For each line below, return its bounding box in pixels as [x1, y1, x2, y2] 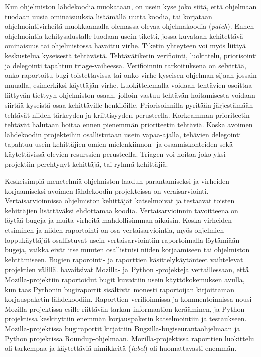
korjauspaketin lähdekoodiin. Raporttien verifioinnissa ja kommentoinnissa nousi [5, 294, 252, 304]
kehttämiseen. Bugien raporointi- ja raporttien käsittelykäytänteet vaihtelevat [5, 254, 243, 264]
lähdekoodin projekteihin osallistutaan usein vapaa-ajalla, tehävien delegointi [5, 129, 241, 139]
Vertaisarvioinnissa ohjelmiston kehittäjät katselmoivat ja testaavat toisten [5, 195, 235, 206]
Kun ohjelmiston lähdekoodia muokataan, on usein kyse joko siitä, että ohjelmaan [5, 1, 257, 11]
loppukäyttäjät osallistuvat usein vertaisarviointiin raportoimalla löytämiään [5, 234, 240, 245]
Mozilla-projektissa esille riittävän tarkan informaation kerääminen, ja [5, 303, 220, 314]
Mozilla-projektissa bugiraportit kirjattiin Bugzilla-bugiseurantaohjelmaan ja [5, 323, 240, 333]
